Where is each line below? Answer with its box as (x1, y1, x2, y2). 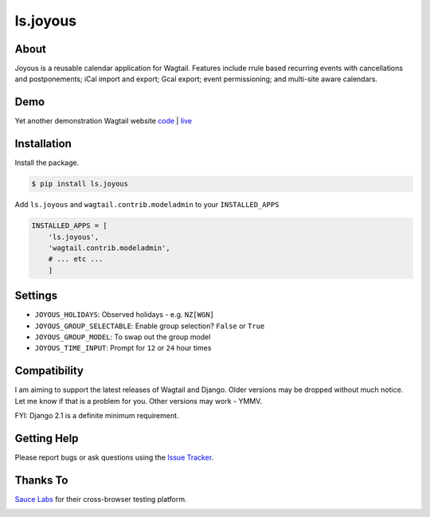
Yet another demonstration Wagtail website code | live (14, 116, 193, 126)
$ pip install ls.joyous (31, 179, 129, 189)
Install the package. (14, 158, 80, 167)
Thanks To (14, 473, 68, 487)
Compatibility (14, 364, 84, 378)
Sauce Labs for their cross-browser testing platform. (14, 494, 187, 503)
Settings (14, 289, 58, 303)
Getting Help (14, 431, 79, 445)
